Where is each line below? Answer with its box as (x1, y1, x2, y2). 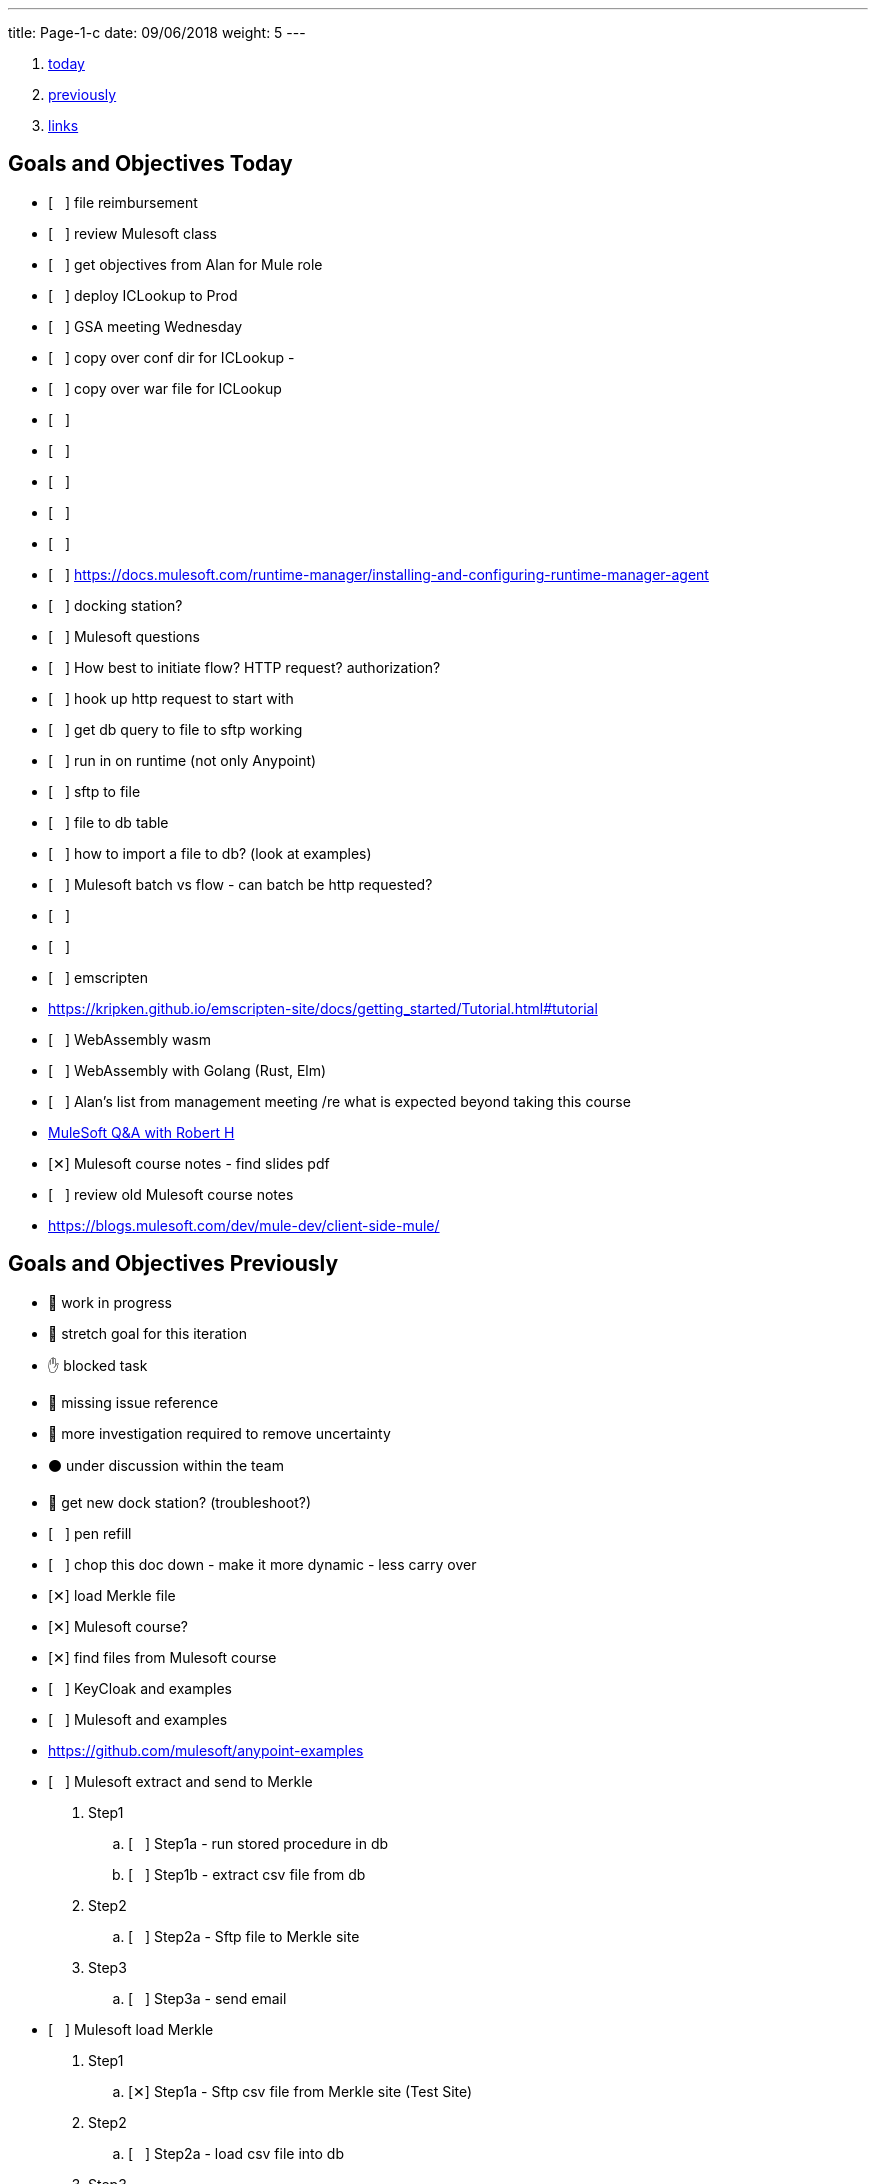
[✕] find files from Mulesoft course (48, 1648, 277, 1666)
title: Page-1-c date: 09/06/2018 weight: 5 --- (8, 24, 306, 41)
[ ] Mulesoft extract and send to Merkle (48, 1772, 313, 1790)
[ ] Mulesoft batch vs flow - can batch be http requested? (48, 875, 433, 893)
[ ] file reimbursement (48, 193, 198, 211)
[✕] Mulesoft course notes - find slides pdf (48, 1154, 330, 1172)
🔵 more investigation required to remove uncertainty (48, 1424, 391, 1442)
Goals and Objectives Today (8, 151, 293, 177)
